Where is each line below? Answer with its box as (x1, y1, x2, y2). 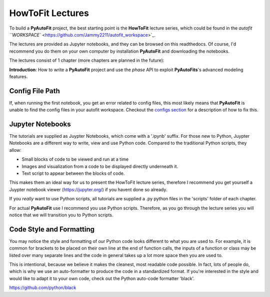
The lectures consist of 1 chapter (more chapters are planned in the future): (9, 58, 164, 64)
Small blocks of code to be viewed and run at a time (21, 156, 129, 162)
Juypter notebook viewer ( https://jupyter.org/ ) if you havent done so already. (9, 186, 167, 192)
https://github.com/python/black (9, 284, 76, 290)
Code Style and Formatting (9, 225, 95, 233)
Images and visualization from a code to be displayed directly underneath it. (21, 163, 178, 169)
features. (9, 73, 28, 80)
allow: (9, 147, 22, 153)
